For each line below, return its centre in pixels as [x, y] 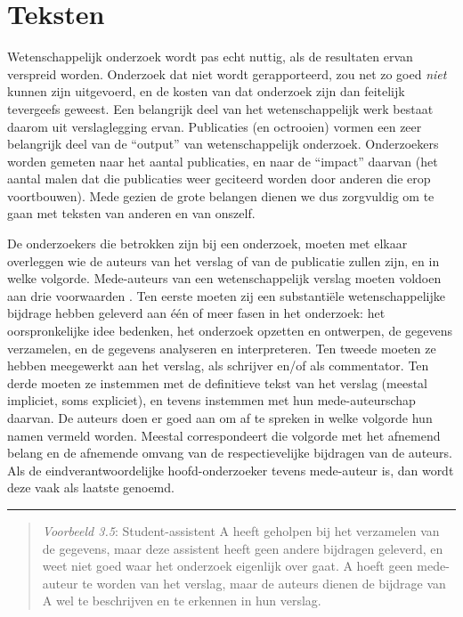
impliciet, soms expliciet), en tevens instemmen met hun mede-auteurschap [211, 400]
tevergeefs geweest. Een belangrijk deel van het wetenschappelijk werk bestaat [220, 108]
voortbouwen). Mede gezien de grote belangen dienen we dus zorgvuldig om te [221, 195]
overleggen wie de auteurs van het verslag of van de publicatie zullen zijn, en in [223, 260]
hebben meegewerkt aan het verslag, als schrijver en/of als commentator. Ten [218, 365]
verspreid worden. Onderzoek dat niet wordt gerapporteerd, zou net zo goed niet [227, 73]
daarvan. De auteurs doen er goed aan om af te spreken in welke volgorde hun [220, 418]
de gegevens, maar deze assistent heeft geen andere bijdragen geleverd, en [243, 548]
